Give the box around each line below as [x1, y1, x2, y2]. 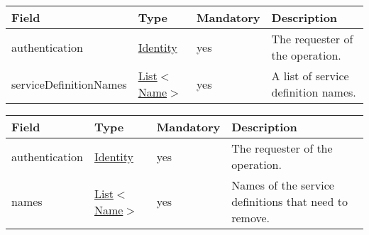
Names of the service [231, 177, 334, 193]
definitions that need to [231, 193, 348, 209]
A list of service [271, 67, 349, 84]
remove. [231, 209, 270, 226]
